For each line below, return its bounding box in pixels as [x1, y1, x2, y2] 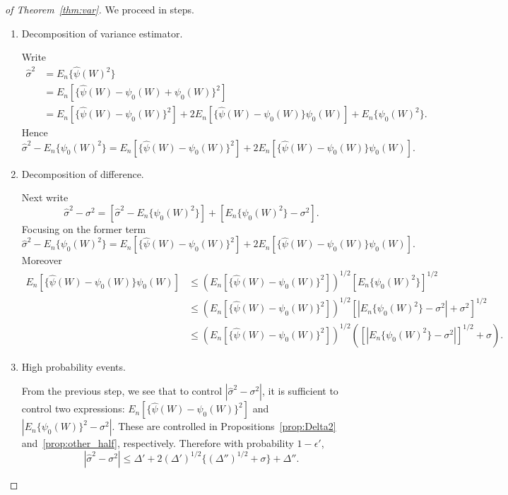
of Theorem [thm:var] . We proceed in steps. [5, 2, 194, 16]
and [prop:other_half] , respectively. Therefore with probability [21, 436, 294, 451]
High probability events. [21, 359, 126, 374]
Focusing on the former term [21, 221, 146, 236]
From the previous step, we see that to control [21, 383, 223, 398]
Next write [21, 190, 69, 205]
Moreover [21, 253, 62, 268]
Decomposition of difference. [21, 166, 144, 181]
